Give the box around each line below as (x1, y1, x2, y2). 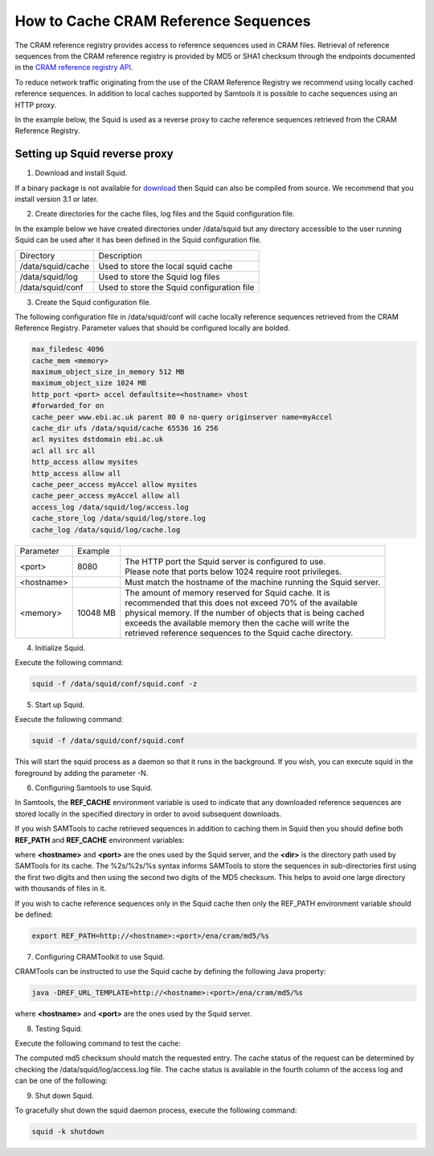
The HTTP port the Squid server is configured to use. (125, 555, 326, 567)
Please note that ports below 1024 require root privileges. (125, 566, 342, 577)
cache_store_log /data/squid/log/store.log (31, 514, 207, 523)
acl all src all (31, 446, 96, 455)
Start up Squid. (35, 700, 85, 709)
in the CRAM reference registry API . (14, 63, 133, 72)
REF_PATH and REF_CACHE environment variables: (14, 835, 185, 844)
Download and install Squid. (35, 168, 128, 178)
